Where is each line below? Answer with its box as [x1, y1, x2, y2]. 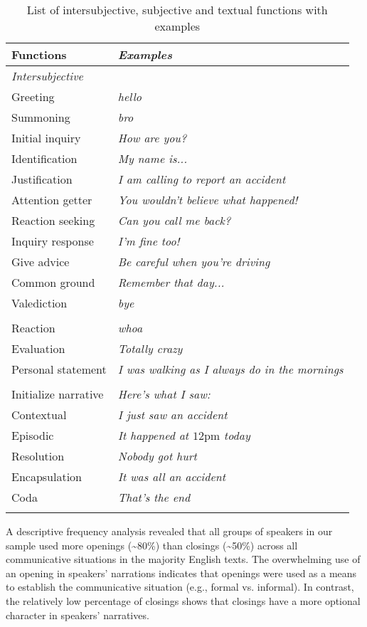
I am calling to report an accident [117, 171, 286, 187]
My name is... [117, 150, 188, 167]
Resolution [11, 448, 65, 464]
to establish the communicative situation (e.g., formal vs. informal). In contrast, [6, 579, 354, 594]
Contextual [11, 406, 67, 423]
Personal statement [11, 361, 107, 377]
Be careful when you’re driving [117, 253, 270, 270]
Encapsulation [11, 468, 83, 485]
